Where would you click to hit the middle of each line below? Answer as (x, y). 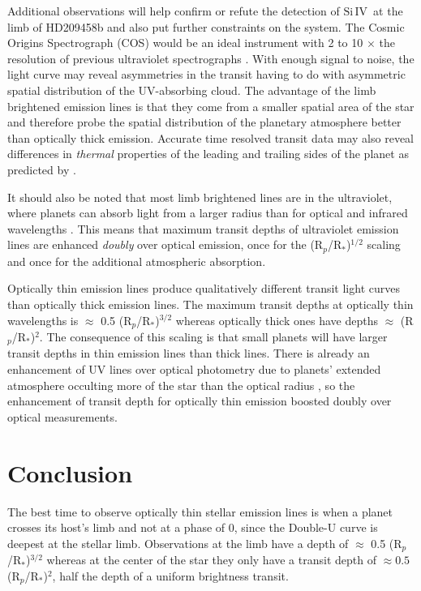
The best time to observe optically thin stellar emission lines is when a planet (200, 511)
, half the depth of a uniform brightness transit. (170, 575)
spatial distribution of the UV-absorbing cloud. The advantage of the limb (192, 90)
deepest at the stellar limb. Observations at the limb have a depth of (178, 543)
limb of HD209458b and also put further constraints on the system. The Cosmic (206, 26)
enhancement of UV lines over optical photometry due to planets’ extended (194, 369)
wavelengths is (43, 320)
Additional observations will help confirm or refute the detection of (174, 11)
